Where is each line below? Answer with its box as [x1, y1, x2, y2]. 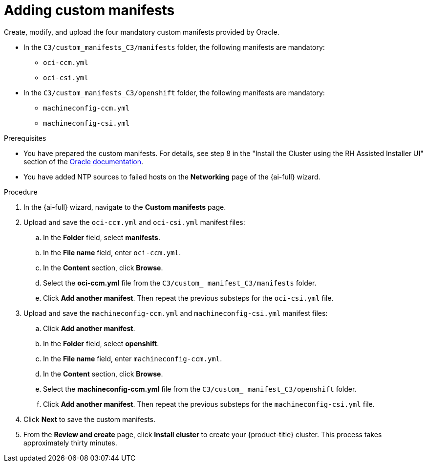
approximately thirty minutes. [23, 438, 117, 447]
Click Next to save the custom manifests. [23, 415, 155, 423]
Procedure [4, 187, 38, 196]
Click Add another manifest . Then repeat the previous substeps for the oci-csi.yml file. [43, 293, 334, 302]
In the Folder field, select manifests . [43, 233, 161, 242]
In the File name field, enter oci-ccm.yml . [43, 248, 181, 257]
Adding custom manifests [4, 2, 175, 19]
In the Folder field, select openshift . [43, 339, 159, 348]
